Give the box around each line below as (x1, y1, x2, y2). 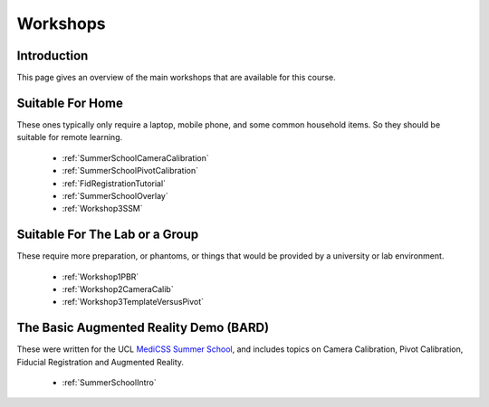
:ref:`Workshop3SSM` (62, 203, 144, 214)
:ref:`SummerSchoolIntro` (62, 377, 158, 388)
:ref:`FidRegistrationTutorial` (62, 177, 167, 189)
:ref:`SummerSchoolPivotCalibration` (62, 166, 199, 176)
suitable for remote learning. (16, 132, 122, 143)
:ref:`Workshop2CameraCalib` (62, 284, 174, 294)
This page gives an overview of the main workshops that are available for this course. (16, 72, 337, 83)
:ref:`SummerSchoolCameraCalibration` (62, 152, 209, 163)
